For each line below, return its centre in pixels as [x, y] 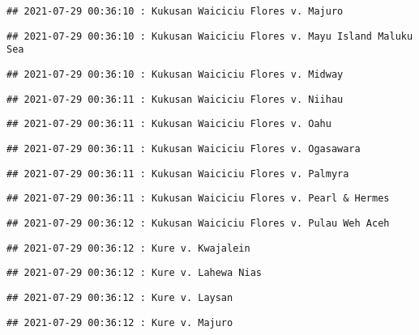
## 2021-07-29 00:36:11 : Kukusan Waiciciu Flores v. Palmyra [178, 174]
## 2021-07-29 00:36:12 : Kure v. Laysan [120, 297]
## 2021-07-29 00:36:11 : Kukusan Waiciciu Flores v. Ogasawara [184, 148]
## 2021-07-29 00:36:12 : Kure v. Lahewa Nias [134, 273]
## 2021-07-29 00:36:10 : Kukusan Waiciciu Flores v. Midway [175, 74]
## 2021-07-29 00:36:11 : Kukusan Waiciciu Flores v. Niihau [175, 99]
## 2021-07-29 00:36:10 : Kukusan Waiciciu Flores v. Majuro [175, 11]
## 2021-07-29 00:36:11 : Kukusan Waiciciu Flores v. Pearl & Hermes [198, 199]
